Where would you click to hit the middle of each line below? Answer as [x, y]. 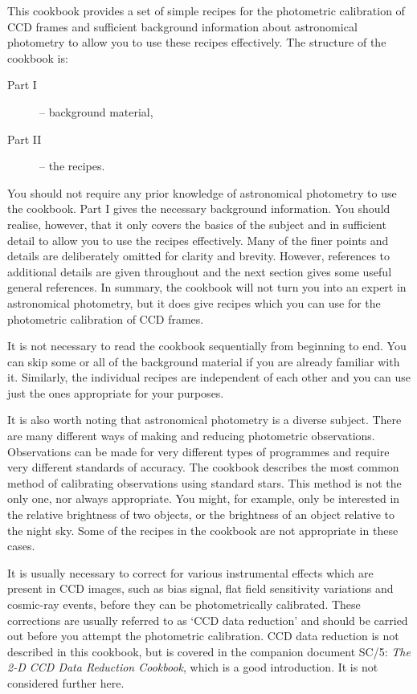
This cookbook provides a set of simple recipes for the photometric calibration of [206, 10]
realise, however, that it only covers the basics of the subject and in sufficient [197, 224]
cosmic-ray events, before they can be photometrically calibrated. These [184, 604]
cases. [21, 546]
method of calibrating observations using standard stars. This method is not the [204, 482]
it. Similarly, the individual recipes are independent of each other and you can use [209, 377]
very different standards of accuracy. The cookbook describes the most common [203, 467]
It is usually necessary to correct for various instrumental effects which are [190, 572]
